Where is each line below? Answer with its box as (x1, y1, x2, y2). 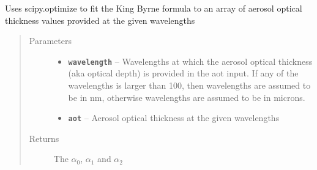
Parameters (29, 34, 72, 47)
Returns (29, 131, 59, 144)
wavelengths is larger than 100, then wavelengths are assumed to (68, 79, 311, 92)
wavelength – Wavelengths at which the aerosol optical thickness (68, 54, 313, 67)
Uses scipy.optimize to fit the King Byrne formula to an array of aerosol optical (5, 2, 302, 14)
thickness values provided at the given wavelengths (5, 13, 195, 26)
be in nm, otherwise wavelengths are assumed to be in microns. (68, 91, 305, 103)
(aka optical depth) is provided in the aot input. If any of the (68, 67, 299, 79)
